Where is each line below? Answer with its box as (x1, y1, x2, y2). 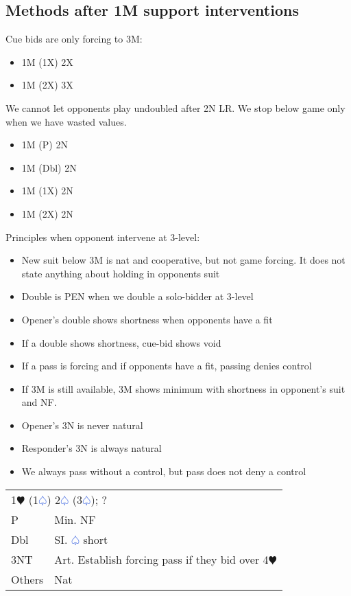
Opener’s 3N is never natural (21, 417, 143, 432)
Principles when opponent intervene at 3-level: (5, 229, 200, 244)
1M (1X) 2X (21, 54, 73, 69)
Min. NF (54, 511, 96, 527)
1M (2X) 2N (21, 206, 73, 220)
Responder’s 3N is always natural (21, 441, 162, 455)
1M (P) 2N (21, 137, 68, 152)
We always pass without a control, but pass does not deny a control (21, 464, 306, 479)
